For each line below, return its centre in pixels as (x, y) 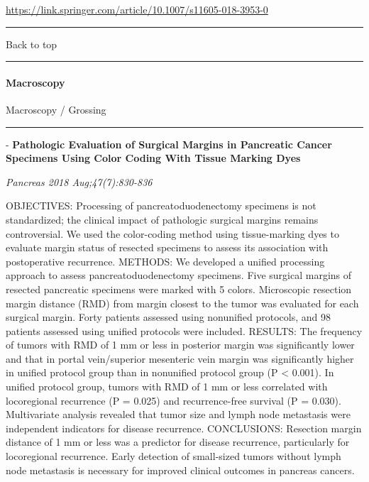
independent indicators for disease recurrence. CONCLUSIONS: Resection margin (184, 428)
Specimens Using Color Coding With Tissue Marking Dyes (153, 158)
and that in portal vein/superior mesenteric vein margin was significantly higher (180, 358)
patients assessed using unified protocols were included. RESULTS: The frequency (184, 330)
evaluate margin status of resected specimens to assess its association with (167, 247)
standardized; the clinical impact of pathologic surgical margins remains (162, 219)
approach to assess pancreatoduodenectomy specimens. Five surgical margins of (179, 275)
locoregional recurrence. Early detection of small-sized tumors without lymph (174, 456)
